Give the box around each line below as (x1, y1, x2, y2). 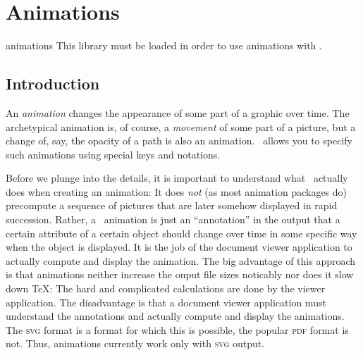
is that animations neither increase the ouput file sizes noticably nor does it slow (6, 267, 354, 282)
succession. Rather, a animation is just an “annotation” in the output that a (6, 212, 340, 227)
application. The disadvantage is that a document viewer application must (6, 294, 326, 309)
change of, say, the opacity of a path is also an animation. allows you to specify (6, 133, 352, 148)
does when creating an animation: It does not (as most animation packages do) (6, 184, 347, 199)
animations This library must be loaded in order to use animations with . (6, 38, 322, 53)
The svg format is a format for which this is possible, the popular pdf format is (6, 322, 349, 337)
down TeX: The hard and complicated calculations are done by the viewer (6, 281, 326, 296)
